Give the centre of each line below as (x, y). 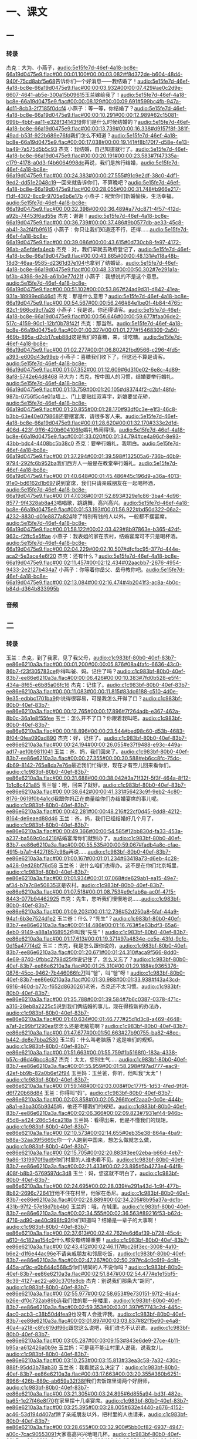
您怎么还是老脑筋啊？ (79, 1026)
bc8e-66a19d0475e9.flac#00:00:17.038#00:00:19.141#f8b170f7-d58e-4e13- (98, 142)
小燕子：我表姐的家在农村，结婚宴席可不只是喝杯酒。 (116, 536)
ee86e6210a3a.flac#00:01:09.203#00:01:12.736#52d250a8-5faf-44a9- (93, 912)
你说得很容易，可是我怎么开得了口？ (99, 699)
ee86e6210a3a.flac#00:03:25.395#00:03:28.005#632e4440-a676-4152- (95, 1407)
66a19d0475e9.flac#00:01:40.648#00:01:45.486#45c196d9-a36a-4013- (94, 476)
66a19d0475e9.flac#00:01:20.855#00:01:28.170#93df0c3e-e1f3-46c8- (92, 409)
